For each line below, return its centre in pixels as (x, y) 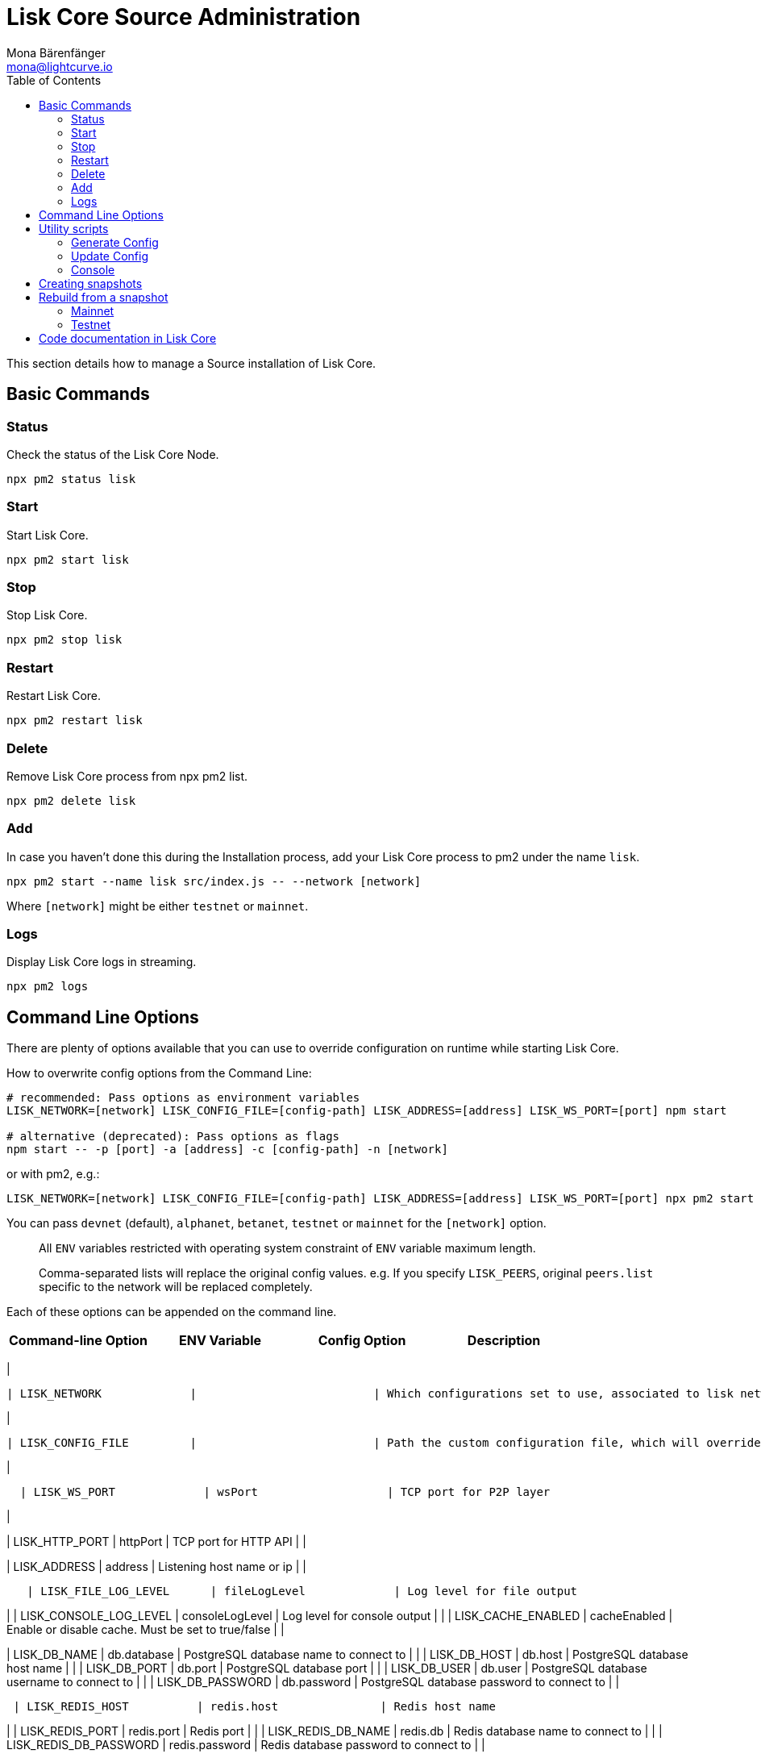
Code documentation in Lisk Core (128, 338)
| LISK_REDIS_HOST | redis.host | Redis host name (254, 1707)
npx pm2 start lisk (68, 559)
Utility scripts (74, 228)
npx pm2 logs (48, 987)
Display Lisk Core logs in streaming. (102, 962)
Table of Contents (54, 80)
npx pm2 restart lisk (75, 721)
